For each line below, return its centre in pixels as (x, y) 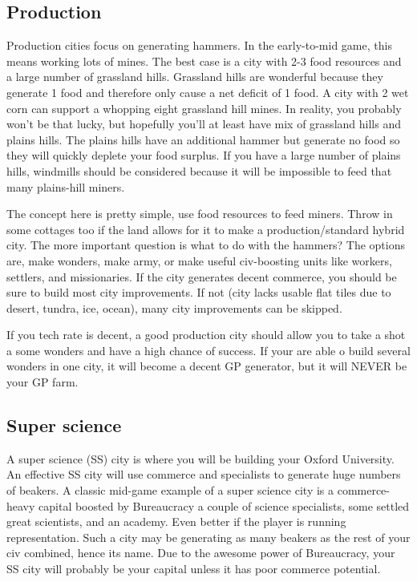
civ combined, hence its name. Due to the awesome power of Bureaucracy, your (201, 553)
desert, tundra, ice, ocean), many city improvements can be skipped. (174, 307)
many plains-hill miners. (66, 186)
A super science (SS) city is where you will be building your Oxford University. (200, 458)
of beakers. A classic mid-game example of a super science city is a (170, 490)
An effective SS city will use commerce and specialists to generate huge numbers (204, 474)
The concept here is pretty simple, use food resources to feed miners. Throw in (200, 214)
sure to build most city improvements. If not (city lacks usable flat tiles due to (199, 292)
